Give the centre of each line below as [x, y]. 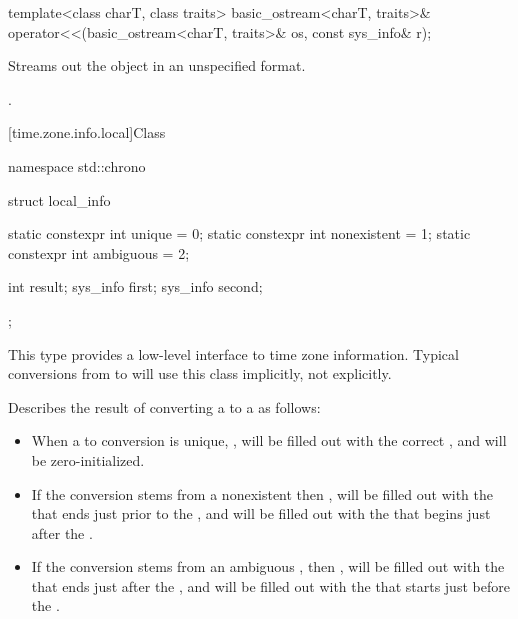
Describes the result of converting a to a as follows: [164, 406]
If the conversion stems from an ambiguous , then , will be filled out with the [268, 566]
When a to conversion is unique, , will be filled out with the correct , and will [269, 440]
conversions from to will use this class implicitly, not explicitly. [200, 373]
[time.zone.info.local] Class [87, 132]
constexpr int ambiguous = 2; [99, 252]
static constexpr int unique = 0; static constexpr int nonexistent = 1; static [239, 233]
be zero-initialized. [88, 459]
